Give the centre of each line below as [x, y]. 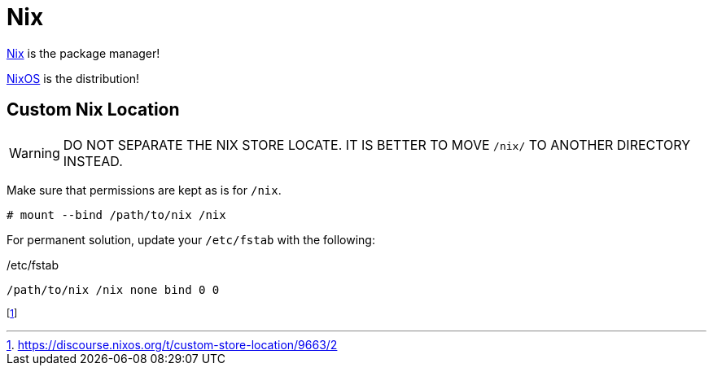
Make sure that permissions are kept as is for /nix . [144, 190]
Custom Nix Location [93, 110]
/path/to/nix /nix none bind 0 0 [113, 289]
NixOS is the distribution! [73, 78]
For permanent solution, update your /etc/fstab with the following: [191, 239]
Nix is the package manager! [83, 53]
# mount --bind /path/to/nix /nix [116, 214]
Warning [35, 153]
